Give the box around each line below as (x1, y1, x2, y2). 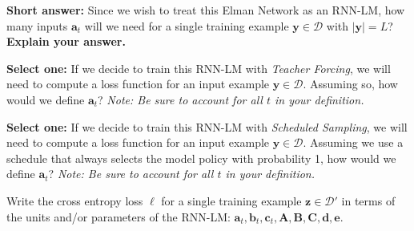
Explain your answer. (6, 33, 126, 50)
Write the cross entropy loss (6, 192, 143, 209)
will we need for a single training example (84, 17, 289, 34)
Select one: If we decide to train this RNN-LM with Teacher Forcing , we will (6, 59, 391, 76)
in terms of (341, 192, 396, 209)
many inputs (6, 17, 68, 34)
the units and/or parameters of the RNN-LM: (6, 208, 231, 225)
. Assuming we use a (303, 134, 404, 151)
